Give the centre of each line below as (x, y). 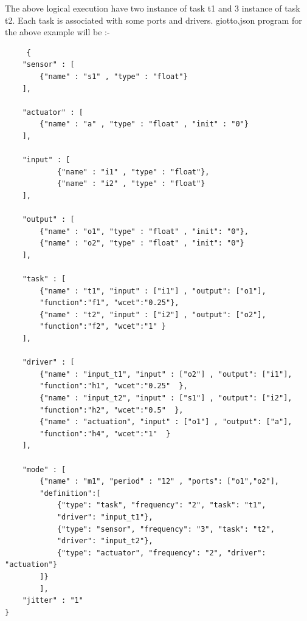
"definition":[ (70, 493)
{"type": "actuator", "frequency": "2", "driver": (161, 553)
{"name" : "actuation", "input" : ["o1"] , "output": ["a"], (166, 422)
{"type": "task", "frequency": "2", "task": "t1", (161, 505)
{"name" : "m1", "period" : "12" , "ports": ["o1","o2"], (160, 482)
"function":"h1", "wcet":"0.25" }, (114, 386)
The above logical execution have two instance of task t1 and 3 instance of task (153, 8)
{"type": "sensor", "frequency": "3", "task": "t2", (166, 529)
